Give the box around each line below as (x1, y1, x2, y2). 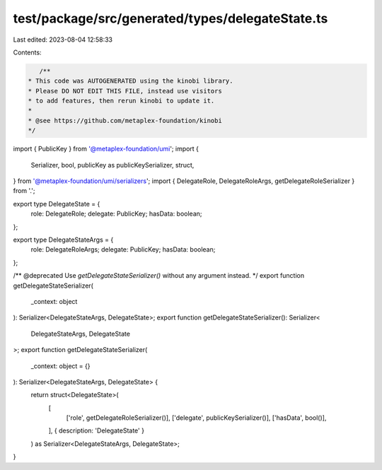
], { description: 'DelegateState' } (48, 426, 145, 435)
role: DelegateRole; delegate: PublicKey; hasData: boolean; (30, 209, 202, 218)
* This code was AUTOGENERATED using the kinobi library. (28, 77, 233, 85)
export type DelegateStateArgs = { (13, 235, 114, 244)
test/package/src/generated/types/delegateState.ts (13, 11, 328, 26)
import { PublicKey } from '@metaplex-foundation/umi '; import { (13, 145, 199, 153)
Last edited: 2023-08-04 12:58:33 (13, 35, 113, 44)
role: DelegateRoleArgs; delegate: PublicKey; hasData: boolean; (30, 245, 216, 254)
